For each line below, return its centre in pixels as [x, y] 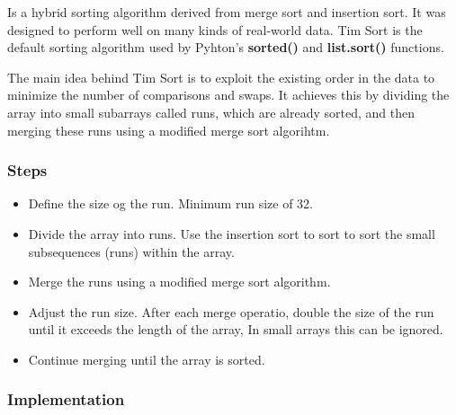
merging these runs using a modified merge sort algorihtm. [169, 130]
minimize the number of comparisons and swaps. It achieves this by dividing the [228, 95]
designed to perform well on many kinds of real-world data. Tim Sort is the [215, 29]
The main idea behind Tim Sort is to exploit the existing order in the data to [221, 77]
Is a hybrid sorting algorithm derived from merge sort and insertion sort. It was [227, 12]
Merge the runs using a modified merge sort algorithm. [179, 282]
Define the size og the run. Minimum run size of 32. [170, 203]
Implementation [66, 399]
